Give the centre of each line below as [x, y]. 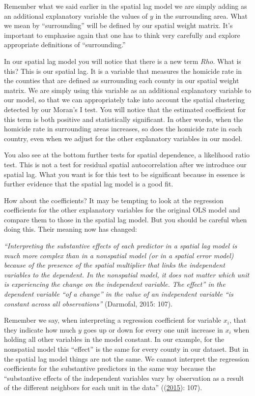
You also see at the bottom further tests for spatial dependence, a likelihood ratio [127, 155]
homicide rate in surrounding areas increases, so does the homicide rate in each [123, 129]
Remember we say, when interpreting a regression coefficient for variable [113, 320]
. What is [227, 61]
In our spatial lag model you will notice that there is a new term [101, 61]
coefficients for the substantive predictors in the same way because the [110, 368]
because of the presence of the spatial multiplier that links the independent [114, 265]
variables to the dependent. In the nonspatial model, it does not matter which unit [127, 274]
